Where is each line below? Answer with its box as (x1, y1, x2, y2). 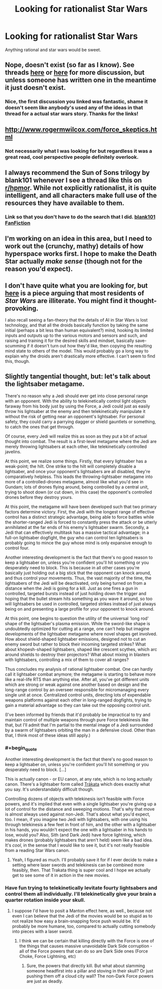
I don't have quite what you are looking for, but (5, 281, 148, 290)
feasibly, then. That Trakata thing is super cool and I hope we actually (12, 867, 151, 873)
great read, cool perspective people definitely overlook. (5, 153, 139, 160)
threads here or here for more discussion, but (5, 68, 145, 77)
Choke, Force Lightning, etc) (19, 953, 76, 959)
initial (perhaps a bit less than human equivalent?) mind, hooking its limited (5, 327, 154, 333)
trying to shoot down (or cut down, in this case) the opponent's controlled (5, 489, 152, 495)
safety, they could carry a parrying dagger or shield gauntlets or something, (5, 419, 156, 425)
